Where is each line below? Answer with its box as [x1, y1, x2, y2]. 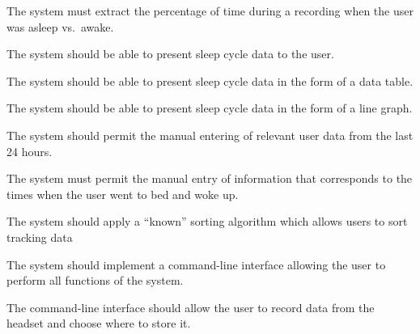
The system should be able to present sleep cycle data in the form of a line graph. [6, 99, 413, 116]
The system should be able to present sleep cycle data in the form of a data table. [6, 72, 414, 89]
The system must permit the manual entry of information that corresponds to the [6, 170, 413, 187]
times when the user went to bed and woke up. [6, 185, 239, 202]
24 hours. [6, 142, 53, 159]
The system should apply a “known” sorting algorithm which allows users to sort [6, 213, 408, 230]
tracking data [6, 228, 73, 245]
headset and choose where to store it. [6, 315, 191, 332]
